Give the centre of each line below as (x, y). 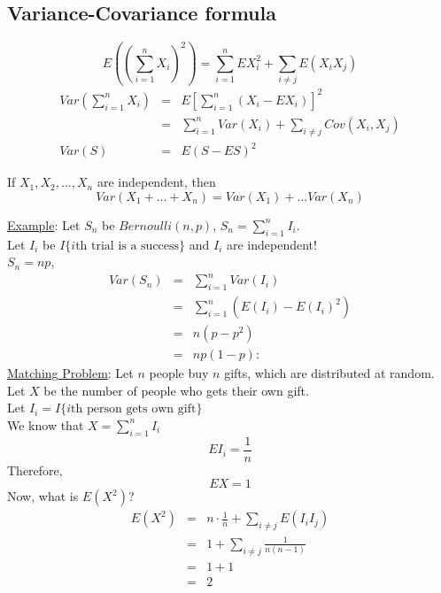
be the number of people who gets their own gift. (176, 390)
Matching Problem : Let (70, 373)
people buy (179, 373)
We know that (46, 424)
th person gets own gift (134, 409)
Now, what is (43, 496)
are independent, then (156, 182)
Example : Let (44, 224)
